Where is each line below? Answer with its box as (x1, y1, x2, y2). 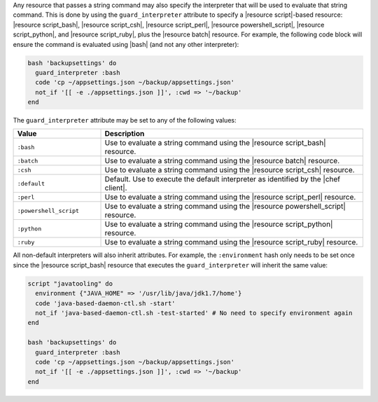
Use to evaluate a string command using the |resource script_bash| (104, 138, 326, 148)
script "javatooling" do (27, 279, 113, 287)
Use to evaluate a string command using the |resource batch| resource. (104, 156, 340, 166)
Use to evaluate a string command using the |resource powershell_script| (104, 202, 346, 212)
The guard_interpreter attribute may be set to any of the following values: (13, 116, 237, 125)
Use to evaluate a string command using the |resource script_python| (104, 219, 333, 229)
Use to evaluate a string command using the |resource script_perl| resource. (104, 193, 356, 202)
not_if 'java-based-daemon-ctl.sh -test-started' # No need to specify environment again (35, 309, 353, 317)
